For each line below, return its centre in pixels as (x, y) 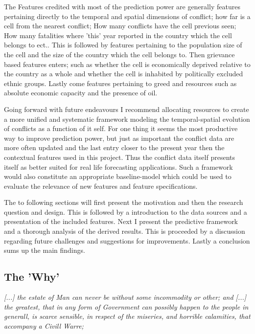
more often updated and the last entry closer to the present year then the (114, 147)
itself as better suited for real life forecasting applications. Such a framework (118, 167)
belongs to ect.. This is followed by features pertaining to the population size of (123, 45)
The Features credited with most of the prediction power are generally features (122, 6)
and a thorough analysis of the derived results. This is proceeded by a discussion (125, 231)
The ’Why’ (32, 277)
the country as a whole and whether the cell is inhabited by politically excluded (124, 74)
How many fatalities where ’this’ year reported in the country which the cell (118, 35)
